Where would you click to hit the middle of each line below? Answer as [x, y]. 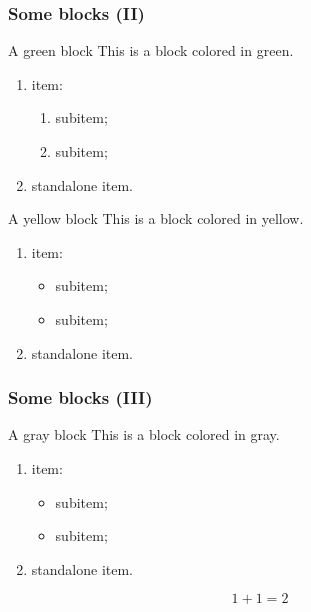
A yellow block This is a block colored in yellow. [156, 218]
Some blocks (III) [80, 397]
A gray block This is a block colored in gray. [144, 434]
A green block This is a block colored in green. [151, 50]
